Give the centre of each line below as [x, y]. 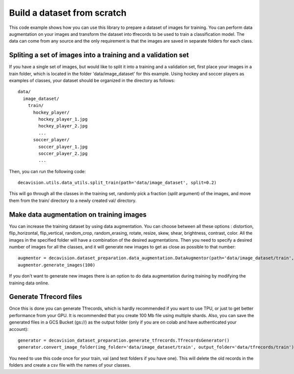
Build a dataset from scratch [68, 13]
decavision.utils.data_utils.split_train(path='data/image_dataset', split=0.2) [117, 183]
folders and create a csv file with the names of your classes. [70, 365]
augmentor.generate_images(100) [57, 265]
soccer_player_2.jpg [63, 153]
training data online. [29, 283]
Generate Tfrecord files [46, 297]
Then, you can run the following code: [47, 171]
